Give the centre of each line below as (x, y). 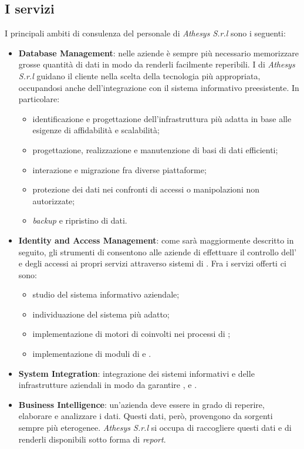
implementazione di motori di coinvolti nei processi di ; (131, 334)
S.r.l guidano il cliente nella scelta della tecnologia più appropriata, (139, 75)
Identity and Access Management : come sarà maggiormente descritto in (156, 240)
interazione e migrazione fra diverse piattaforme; (119, 169)
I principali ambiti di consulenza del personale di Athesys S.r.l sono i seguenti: (145, 33)
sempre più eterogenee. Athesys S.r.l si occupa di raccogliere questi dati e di (155, 428)
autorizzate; (54, 200)
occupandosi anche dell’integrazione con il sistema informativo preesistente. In (159, 87)
